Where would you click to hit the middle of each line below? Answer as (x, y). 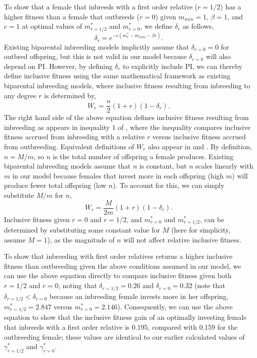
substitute (19, 195)
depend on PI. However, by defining (58, 66)
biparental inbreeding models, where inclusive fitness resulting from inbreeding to (127, 85)
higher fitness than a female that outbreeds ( (72, 16)
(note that (210, 285)
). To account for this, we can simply (169, 185)
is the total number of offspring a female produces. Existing (143, 156)
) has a (231, 6)
